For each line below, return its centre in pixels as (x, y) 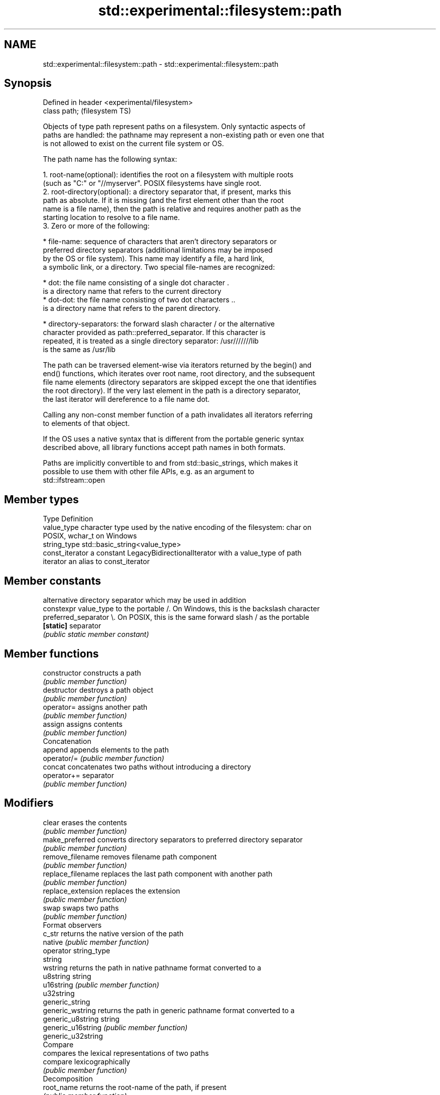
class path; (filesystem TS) (87, 111)
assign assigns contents (83, 724)
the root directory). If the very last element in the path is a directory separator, (172, 391)
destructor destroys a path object (98, 690)
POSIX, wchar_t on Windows (90, 536)
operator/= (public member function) (103, 758)
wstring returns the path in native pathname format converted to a (152, 967)
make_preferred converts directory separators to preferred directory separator (173, 839)
